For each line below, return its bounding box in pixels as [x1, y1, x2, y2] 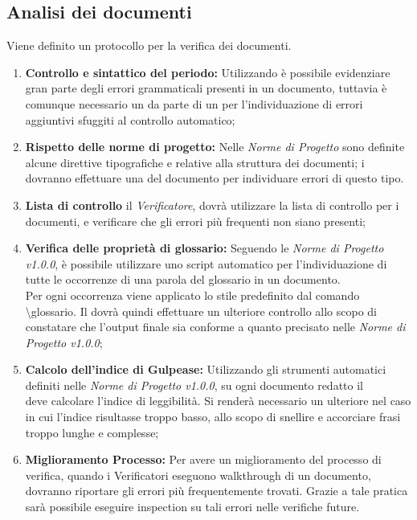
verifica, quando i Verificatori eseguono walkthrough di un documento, [25, 466, 371, 483]
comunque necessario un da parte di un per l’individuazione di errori [25, 95, 363, 112]
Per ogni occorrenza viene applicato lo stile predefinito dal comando [25, 286, 360, 303]
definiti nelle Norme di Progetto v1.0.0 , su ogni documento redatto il [25, 376, 363, 393]
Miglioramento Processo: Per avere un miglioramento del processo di [25, 451, 382, 468]
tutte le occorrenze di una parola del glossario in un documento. [25, 271, 341, 288]
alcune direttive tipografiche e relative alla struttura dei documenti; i [25, 154, 365, 170]
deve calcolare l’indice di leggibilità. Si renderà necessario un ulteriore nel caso [25, 392, 411, 409]
